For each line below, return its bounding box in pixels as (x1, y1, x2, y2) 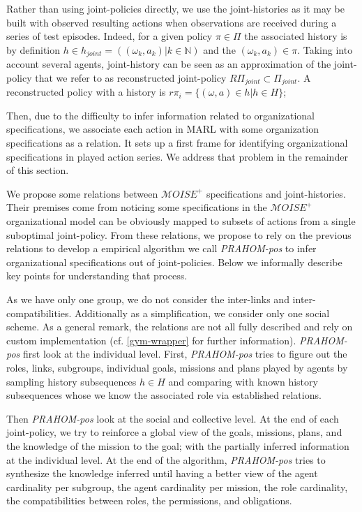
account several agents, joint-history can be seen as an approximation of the (6, 57, 331, 71)
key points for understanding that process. (6, 268, 188, 283)
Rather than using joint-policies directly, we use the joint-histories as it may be (6, 1, 345, 15)
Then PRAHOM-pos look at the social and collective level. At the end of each (6, 411, 339, 425)
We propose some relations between (6, 186, 158, 200)
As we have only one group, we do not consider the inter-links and (6, 292, 289, 306)
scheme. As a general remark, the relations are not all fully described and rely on (6, 319, 353, 334)
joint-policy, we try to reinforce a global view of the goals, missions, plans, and (6, 425, 342, 439)
